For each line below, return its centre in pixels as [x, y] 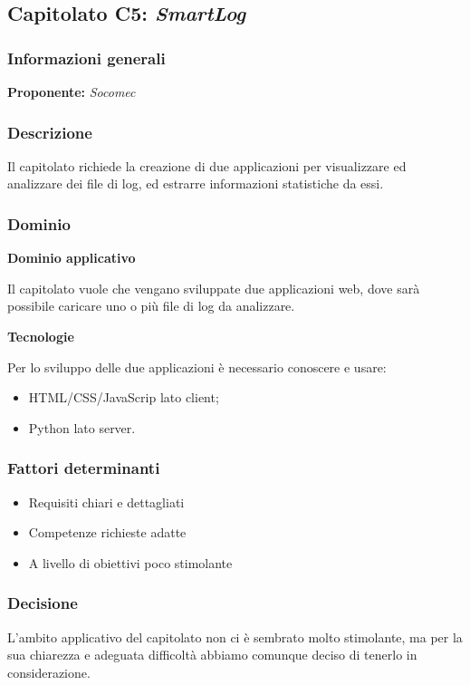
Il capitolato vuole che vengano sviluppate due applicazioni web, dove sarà [214, 288]
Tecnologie [41, 336]
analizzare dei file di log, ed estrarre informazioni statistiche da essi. [196, 183]
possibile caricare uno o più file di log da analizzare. [151, 306]
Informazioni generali [86, 58]
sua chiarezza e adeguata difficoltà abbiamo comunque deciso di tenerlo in [212, 655]
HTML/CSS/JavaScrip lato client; [124, 397]
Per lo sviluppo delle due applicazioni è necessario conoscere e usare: [197, 367]
